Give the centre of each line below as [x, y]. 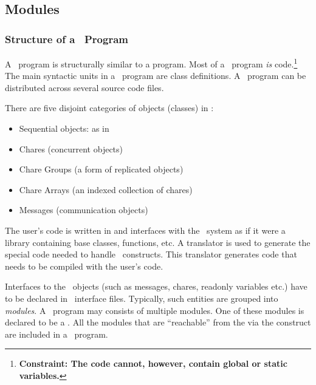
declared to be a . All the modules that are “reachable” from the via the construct [158, 322]
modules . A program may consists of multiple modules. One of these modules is [155, 310]
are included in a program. [57, 334]
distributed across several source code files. [84, 87]
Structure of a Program [67, 39]
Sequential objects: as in [64, 128]
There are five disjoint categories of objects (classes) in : [109, 108]
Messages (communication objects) [84, 210]
